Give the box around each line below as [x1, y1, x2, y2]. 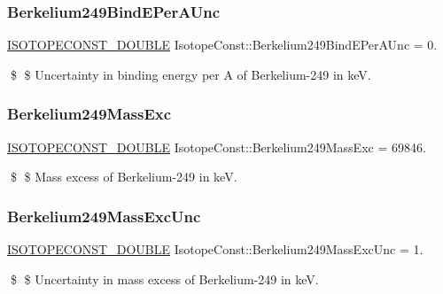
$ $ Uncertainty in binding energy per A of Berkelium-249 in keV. [10, 65, 371, 83]
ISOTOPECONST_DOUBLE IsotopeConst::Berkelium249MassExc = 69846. [7, 137, 426, 156]
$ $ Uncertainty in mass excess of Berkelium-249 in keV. [10, 269, 319, 288]
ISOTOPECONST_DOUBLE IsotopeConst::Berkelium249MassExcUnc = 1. [7, 240, 424, 259]
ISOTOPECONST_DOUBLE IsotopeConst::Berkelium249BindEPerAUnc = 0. [7, 35, 438, 54]
